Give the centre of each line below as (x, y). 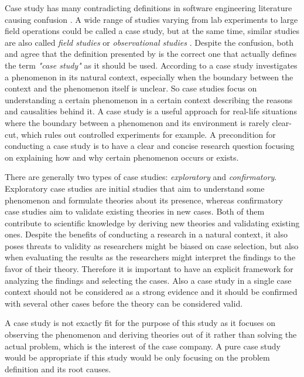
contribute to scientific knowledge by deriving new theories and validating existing (152, 223)
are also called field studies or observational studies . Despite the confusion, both (149, 42)
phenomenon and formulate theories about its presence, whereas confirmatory (144, 200)
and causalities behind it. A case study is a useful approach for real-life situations (151, 111)
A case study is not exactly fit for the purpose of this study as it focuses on (140, 323)
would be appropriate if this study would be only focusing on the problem (137, 357)
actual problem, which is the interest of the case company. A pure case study (143, 346)
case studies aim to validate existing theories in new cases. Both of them (135, 211)
